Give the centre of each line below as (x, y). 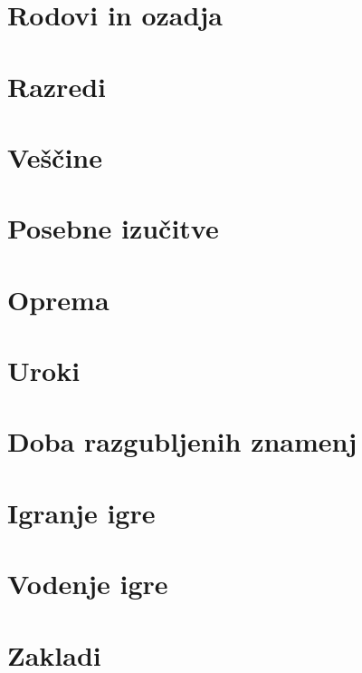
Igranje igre (81, 512)
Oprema (58, 299)
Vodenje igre (88, 584)
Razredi (57, 86)
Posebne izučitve (113, 228)
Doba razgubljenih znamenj (182, 441)
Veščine (55, 156)
